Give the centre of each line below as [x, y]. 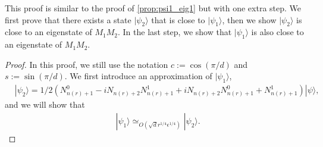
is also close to [277, 32]
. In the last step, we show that [175, 32]
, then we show [249, 19]
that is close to [178, 19]
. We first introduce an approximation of [138, 76]
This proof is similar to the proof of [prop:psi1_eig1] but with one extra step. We [153, 8]
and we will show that [45, 104]
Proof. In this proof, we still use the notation [87, 64]
